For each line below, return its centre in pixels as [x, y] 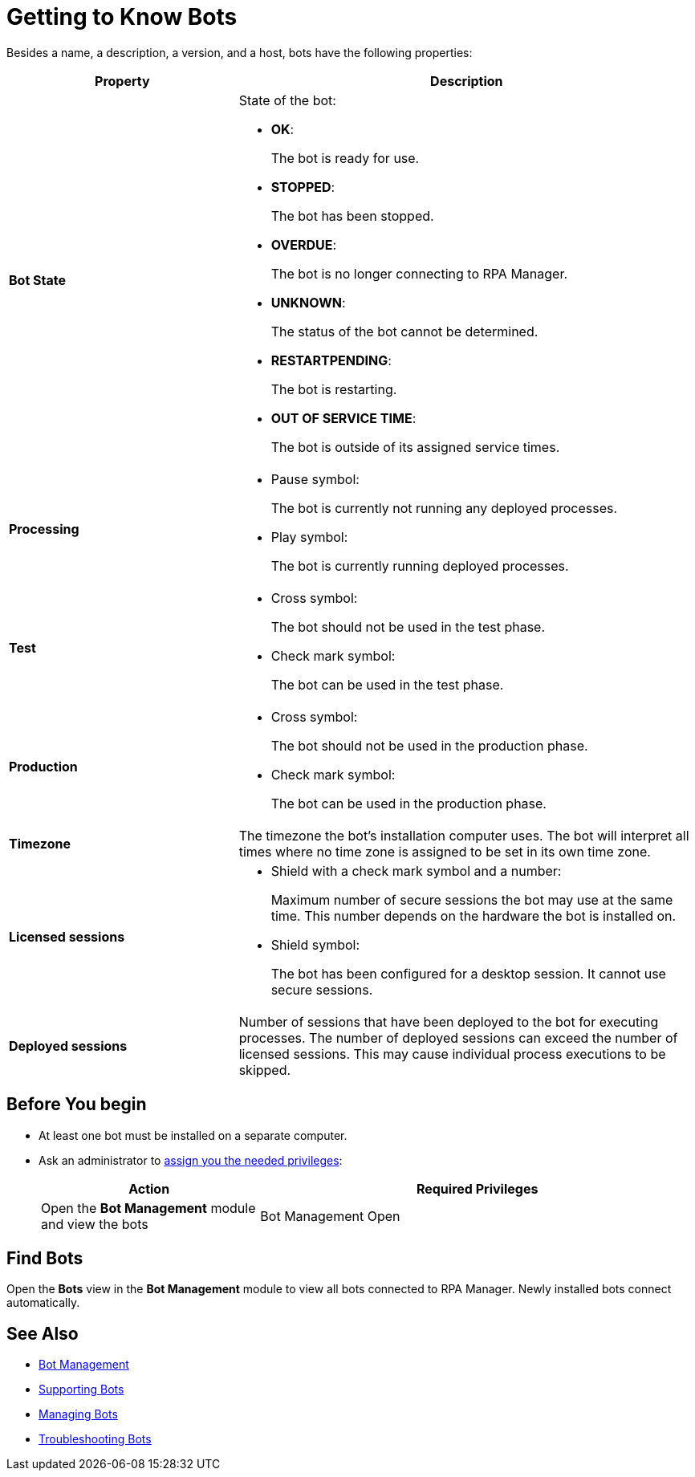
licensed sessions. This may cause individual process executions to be [452, 1054]
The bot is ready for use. [345, 158]
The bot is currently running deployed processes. [420, 566]
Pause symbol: [315, 479]
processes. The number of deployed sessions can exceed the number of [458, 1038]
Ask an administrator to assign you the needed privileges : [191, 1160]
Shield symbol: [315, 944]
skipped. [265, 1070]
